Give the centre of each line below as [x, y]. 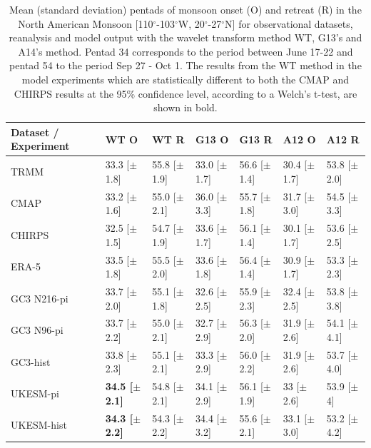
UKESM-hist [39, 425]
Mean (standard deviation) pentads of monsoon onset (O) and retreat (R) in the [185, 9]
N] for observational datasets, [289, 23]
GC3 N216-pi [40, 298]
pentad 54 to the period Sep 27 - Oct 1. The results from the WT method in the [185, 65]
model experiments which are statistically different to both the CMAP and [185, 79]
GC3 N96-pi [37, 330]
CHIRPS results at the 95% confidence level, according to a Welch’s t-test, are [185, 93]
